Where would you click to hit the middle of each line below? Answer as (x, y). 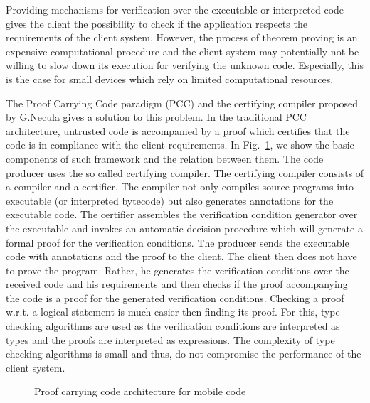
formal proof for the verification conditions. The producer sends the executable (178, 242)
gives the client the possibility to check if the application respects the (157, 23)
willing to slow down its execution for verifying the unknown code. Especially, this (185, 65)
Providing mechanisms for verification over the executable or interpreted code (175, 9)
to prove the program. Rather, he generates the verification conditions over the (178, 270)
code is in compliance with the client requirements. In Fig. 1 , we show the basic (180, 145)
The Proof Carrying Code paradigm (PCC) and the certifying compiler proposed (182, 103)
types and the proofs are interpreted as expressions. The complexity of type (170, 339)
